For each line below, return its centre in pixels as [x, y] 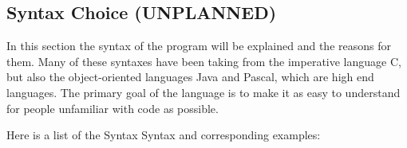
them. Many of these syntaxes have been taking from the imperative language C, [204, 61]
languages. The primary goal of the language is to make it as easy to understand [203, 92]
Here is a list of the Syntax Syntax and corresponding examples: [164, 135]
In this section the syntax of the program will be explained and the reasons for [199, 46]
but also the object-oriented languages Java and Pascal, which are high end [190, 77]
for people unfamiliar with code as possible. [113, 108]
